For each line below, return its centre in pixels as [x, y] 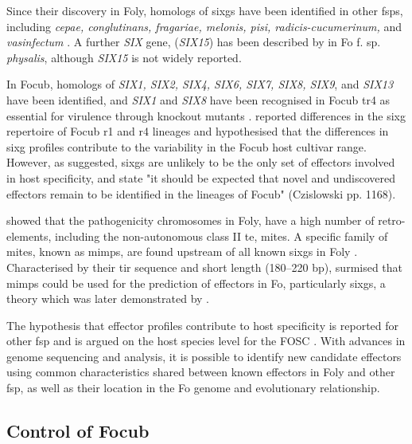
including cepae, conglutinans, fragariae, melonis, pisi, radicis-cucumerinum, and [204, 26]
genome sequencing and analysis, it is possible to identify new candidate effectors [204, 356]
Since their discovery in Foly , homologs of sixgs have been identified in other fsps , [205, 10]
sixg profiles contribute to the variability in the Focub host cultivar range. [187, 146]
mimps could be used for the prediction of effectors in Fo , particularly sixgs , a [196, 283]
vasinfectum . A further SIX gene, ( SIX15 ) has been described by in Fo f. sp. [194, 42]
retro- [392, 220]
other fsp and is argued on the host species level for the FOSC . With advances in [206, 341]
